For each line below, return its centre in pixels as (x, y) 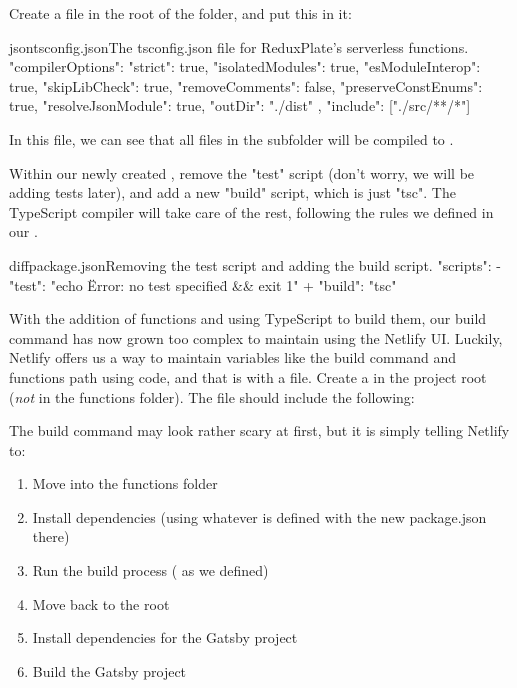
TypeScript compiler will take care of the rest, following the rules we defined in (251, 211)
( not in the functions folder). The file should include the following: (212, 396)
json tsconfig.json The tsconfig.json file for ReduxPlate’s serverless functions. (239, 46)
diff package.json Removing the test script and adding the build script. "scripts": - (255, 264)
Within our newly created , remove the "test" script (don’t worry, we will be (242, 172)
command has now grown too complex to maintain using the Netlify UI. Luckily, (256, 337)
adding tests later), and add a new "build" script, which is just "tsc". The (232, 192)
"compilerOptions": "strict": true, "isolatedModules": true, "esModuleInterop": (245, 66)
